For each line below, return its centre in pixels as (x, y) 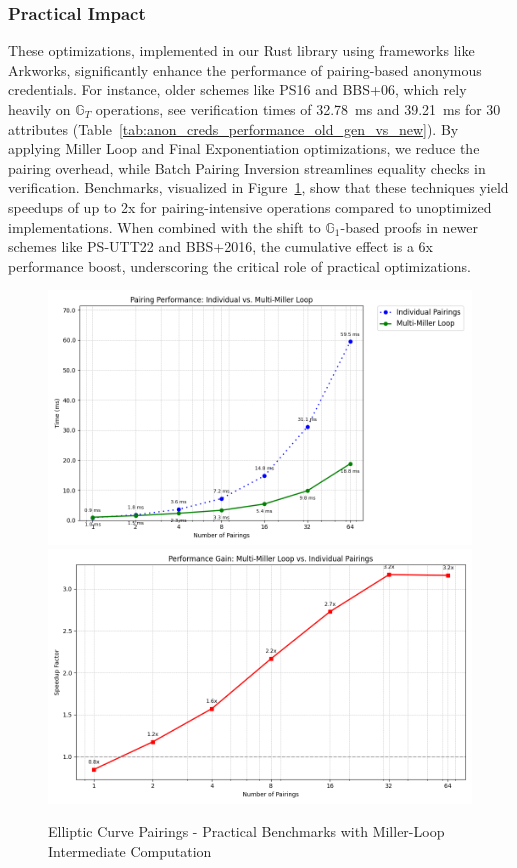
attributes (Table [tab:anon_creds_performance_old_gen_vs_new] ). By (233, 128)
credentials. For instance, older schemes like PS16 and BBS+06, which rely (237, 89)
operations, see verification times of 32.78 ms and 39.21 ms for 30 (298, 109)
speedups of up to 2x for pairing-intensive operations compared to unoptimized (250, 206)
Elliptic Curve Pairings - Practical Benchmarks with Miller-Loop (246, 831)
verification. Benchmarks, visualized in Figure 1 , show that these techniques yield (258, 187)
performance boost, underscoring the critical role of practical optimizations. (239, 265)
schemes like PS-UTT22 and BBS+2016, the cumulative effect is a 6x (221, 246)
